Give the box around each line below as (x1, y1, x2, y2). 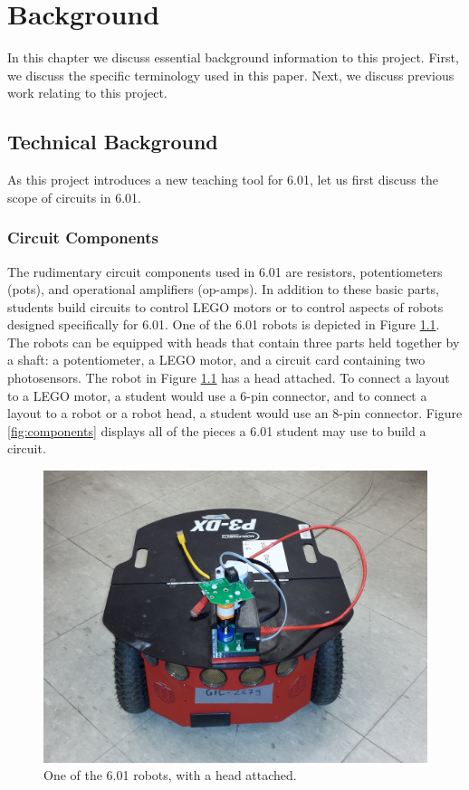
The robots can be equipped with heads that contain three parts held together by (7, 332, 460, 351)
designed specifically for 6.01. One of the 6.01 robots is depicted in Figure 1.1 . (7, 315, 440, 334)
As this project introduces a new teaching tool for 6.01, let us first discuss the (7, 170, 438, 189)
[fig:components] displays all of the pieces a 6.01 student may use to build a (7, 421, 426, 440)
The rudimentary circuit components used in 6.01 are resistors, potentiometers (7, 262, 443, 281)
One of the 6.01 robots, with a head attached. (43, 766, 297, 785)
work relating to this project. (7, 83, 167, 102)
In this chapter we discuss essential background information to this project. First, (7, 48, 459, 67)
